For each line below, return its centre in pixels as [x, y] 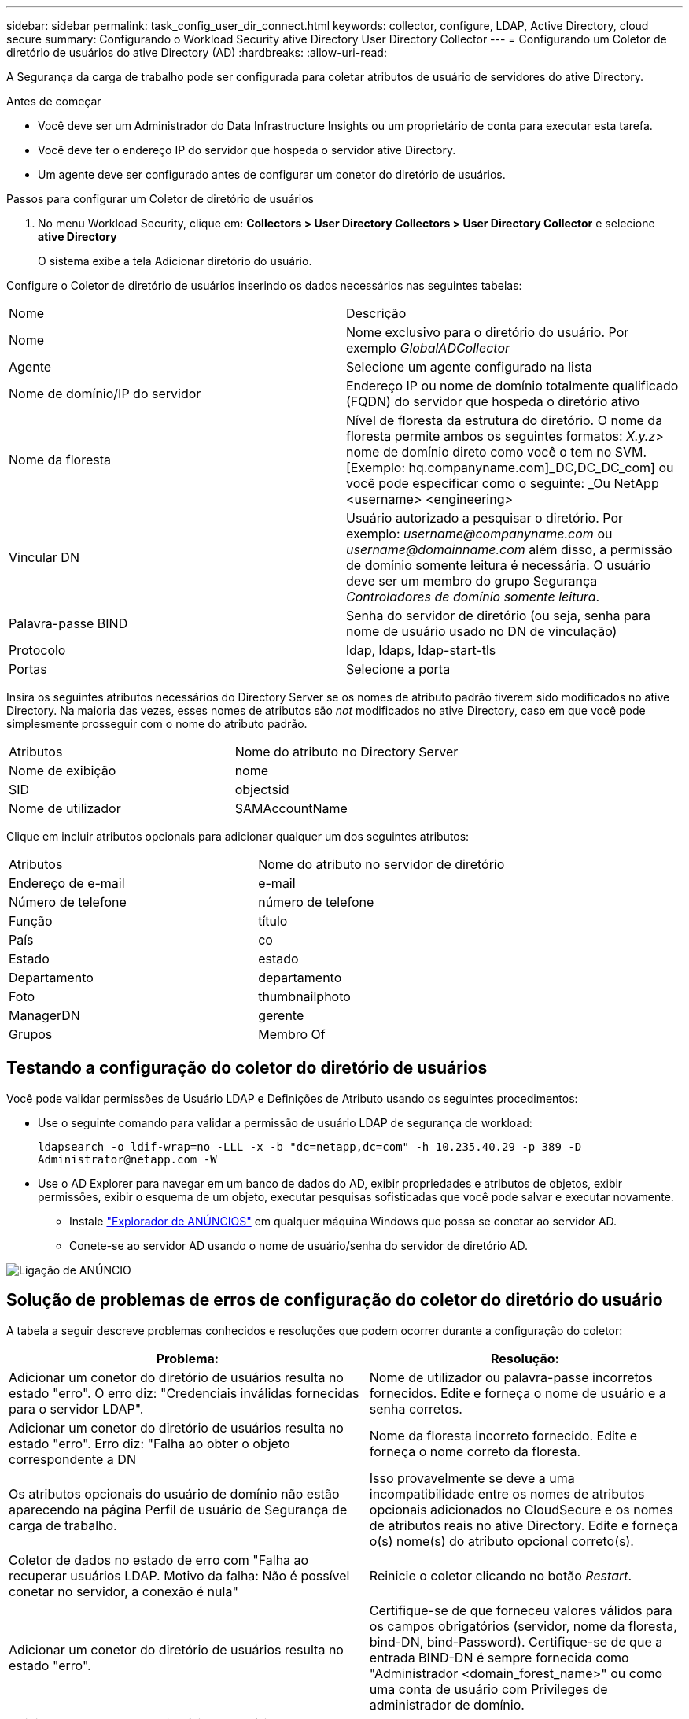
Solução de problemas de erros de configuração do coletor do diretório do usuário [335, 1300]
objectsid [262, 789]
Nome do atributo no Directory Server [346, 752]
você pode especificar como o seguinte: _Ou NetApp [503, 483]
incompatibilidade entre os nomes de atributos [507, 1493]
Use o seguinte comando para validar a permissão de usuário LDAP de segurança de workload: [285, 1122]
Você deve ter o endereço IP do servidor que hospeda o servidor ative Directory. [247, 150]
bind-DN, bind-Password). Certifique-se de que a [516, 1641]
